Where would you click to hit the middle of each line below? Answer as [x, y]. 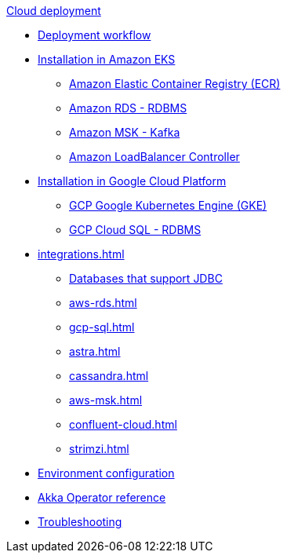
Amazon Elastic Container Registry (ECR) [175, 84]
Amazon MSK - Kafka [125, 132]
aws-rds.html [103, 303]
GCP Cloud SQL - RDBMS [135, 230]
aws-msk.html [106, 400]
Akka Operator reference [102, 497]
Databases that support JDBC [146, 278]
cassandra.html [109, 376]
